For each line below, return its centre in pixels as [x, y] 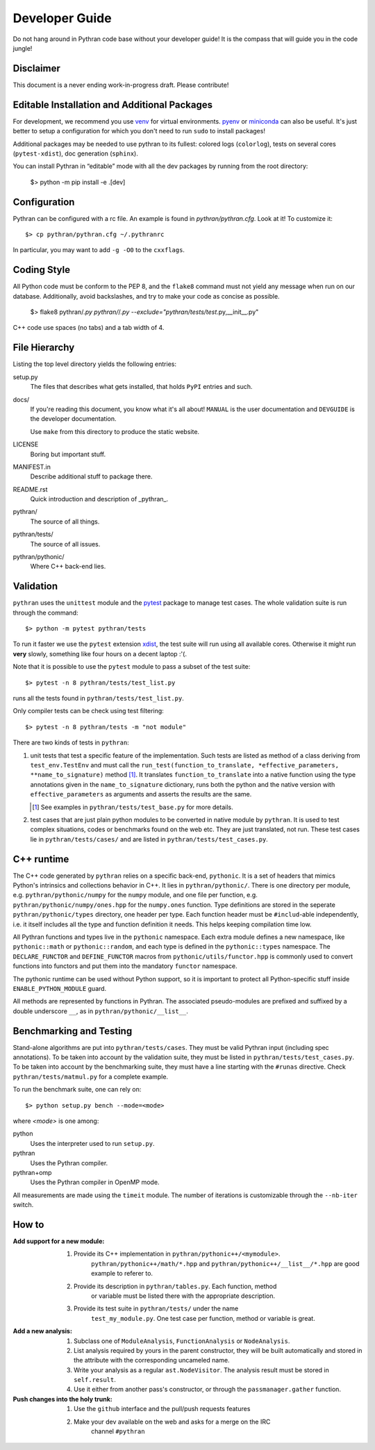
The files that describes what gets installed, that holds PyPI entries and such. [141, 387]
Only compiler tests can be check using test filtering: [89, 711]
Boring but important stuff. [68, 454]
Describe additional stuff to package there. [91, 476]
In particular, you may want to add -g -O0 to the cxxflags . [99, 250]
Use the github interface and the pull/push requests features [162, 1409]
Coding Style [42, 270]
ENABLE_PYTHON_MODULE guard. [60, 988]
